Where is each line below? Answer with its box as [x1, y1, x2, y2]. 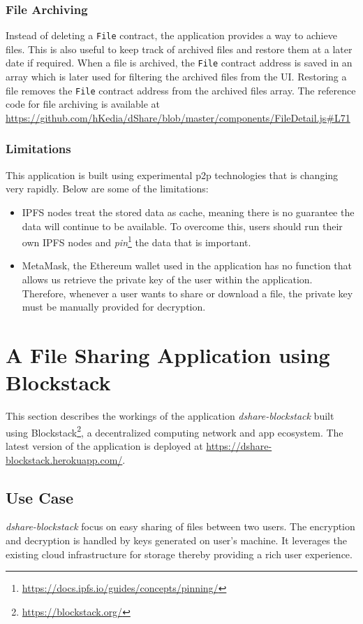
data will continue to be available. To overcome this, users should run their [22, 218, 343, 233]
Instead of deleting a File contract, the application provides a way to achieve [6, 28, 337, 43]
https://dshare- [206, 438, 272, 453]
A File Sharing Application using [6, 340, 330, 369]
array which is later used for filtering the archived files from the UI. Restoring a [6, 69, 347, 84]
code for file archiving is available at [6, 97, 161, 111]
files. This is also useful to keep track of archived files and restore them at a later [6, 41, 353, 56]
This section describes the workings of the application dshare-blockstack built [6, 409, 334, 423]
